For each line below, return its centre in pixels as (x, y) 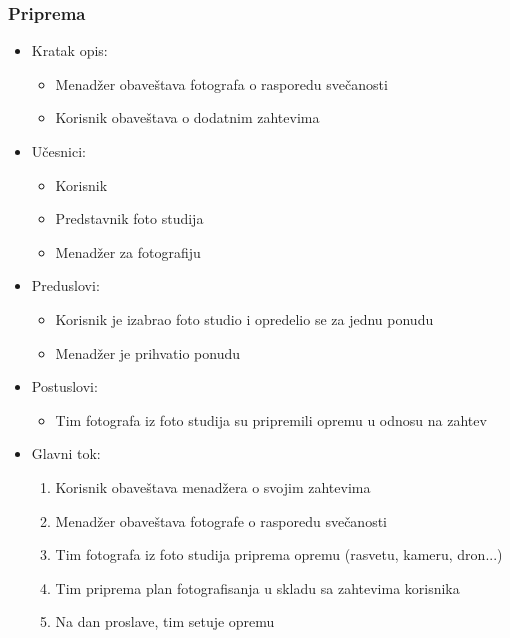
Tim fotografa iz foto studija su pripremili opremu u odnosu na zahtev (271, 419)
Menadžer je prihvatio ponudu (148, 352)
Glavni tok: (66, 453)
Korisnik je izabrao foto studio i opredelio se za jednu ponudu (244, 318)
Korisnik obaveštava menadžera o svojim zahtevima (213, 486)
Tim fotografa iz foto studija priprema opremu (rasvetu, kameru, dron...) (279, 554)
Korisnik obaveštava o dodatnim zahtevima (187, 117)
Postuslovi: (64, 386)
